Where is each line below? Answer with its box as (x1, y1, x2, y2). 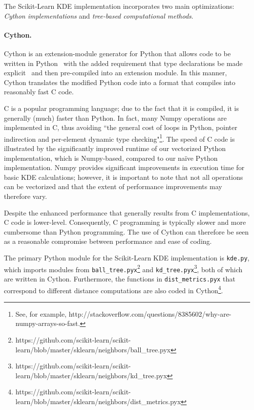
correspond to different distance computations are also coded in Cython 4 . (4, 283, 223, 295)
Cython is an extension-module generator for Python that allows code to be (4, 48, 231, 58)
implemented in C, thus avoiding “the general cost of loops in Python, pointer (4, 122, 237, 132)
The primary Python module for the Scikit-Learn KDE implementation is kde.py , (4, 252, 250, 262)
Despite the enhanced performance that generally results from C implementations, (4, 207, 250, 217)
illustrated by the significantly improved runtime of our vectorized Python (4, 143, 226, 153)
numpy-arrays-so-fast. (15, 318, 80, 328)
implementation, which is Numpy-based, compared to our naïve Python (4, 152, 218, 163)
